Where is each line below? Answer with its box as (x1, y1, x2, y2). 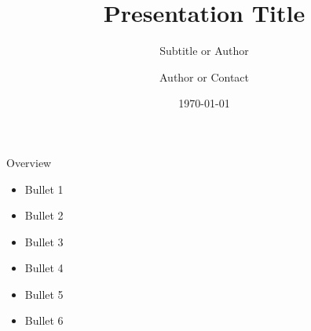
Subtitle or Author (159, 42, 249, 59)
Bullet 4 (24, 260, 64, 276)
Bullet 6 (24, 312, 64, 329)
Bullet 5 (24, 286, 64, 302)
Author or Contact (159, 68, 250, 85)
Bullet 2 (24, 207, 64, 224)
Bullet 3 (24, 233, 64, 249)
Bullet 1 (24, 180, 64, 197)
